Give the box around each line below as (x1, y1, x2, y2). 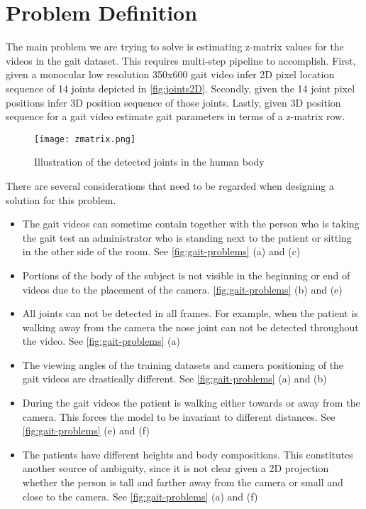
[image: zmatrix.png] (34, 134, 136, 144)
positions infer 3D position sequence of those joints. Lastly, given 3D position (6, 95, 341, 109)
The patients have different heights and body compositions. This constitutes (22, 446, 353, 461)
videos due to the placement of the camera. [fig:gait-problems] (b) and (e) (22, 282, 343, 296)
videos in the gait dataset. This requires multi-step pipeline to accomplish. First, (6, 53, 356, 68)
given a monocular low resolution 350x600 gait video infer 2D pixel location (6, 67, 335, 82)
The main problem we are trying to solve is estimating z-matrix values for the (6, 39, 344, 54)
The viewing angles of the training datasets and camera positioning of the (22, 357, 344, 372)
